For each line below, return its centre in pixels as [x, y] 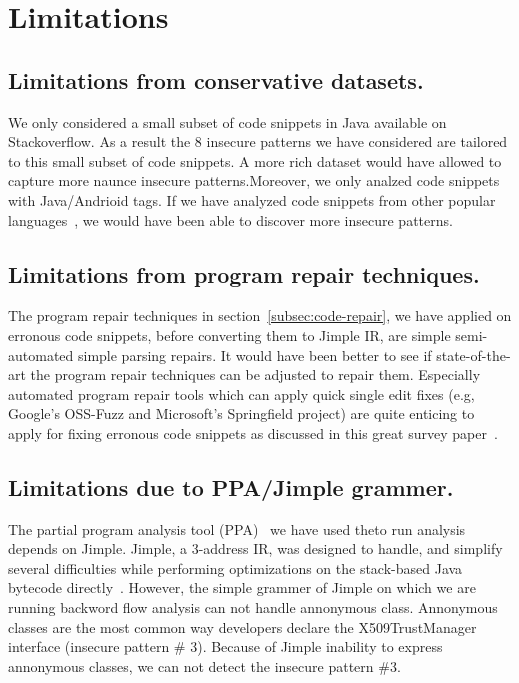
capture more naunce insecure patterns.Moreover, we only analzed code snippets [254, 180]
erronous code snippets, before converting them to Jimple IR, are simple [229, 334]
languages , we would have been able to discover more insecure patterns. [230, 219]
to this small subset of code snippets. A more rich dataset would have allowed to [255, 160]
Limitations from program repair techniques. [244, 273]
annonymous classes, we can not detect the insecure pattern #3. [204, 665]
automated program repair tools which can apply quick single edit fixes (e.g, [241, 393]
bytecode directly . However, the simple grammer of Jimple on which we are [242, 587]
